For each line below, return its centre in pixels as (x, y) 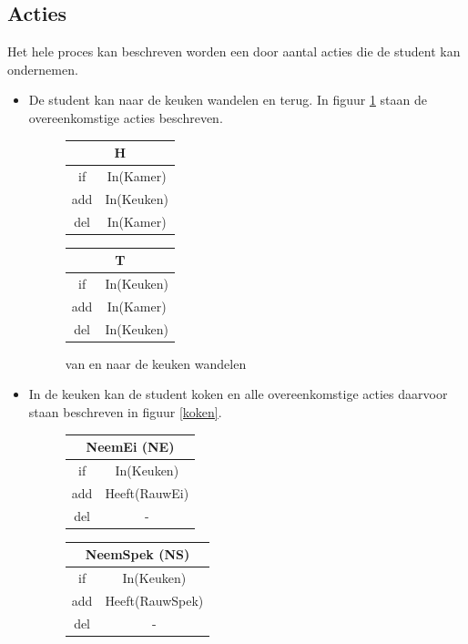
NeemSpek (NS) (137, 554)
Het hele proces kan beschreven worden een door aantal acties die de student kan (234, 51)
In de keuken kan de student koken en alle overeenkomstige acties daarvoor (238, 394)
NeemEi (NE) (130, 447)
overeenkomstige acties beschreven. (126, 117)
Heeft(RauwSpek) (154, 600)
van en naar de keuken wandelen (156, 363)
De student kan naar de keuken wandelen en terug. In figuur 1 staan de (228, 100)
